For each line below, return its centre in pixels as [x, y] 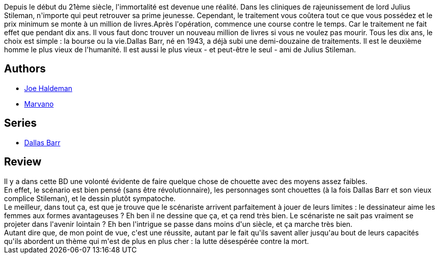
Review [23, 162]
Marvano [39, 104]
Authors [25, 69]
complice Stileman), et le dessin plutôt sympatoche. [90, 198]
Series [20, 123]
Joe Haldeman [48, 88]
